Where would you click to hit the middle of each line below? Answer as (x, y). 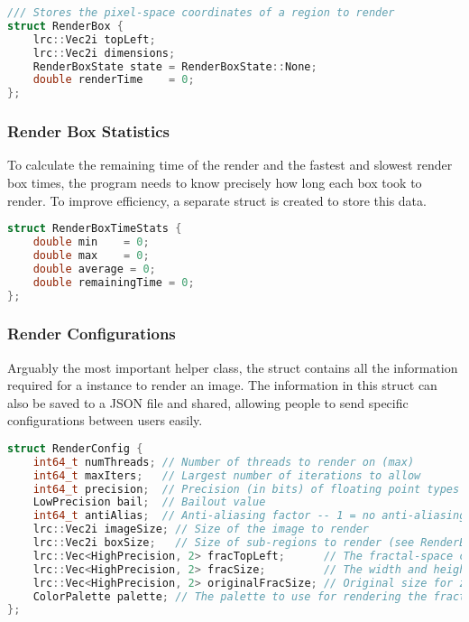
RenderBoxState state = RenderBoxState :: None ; (175, 66)
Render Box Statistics (88, 131)
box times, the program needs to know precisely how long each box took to (215, 182)
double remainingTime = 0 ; (114, 282)
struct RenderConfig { (75, 448)
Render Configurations (92, 334)
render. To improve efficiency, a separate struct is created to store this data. (217, 200)
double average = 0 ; (94, 269)
